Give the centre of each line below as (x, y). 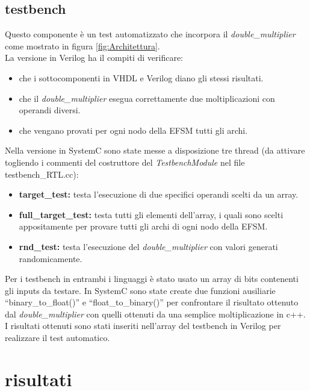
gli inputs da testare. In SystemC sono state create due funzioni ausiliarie (140, 290)
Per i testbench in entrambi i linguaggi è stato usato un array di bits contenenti (152, 279)
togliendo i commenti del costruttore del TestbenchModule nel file (125, 162)
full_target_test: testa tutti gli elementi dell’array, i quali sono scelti (151, 214)
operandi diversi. (50, 110)
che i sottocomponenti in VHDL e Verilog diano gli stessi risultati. (141, 77)
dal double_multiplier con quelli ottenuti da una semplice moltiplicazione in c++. (155, 314)
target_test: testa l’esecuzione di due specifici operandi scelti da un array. (159, 194)
